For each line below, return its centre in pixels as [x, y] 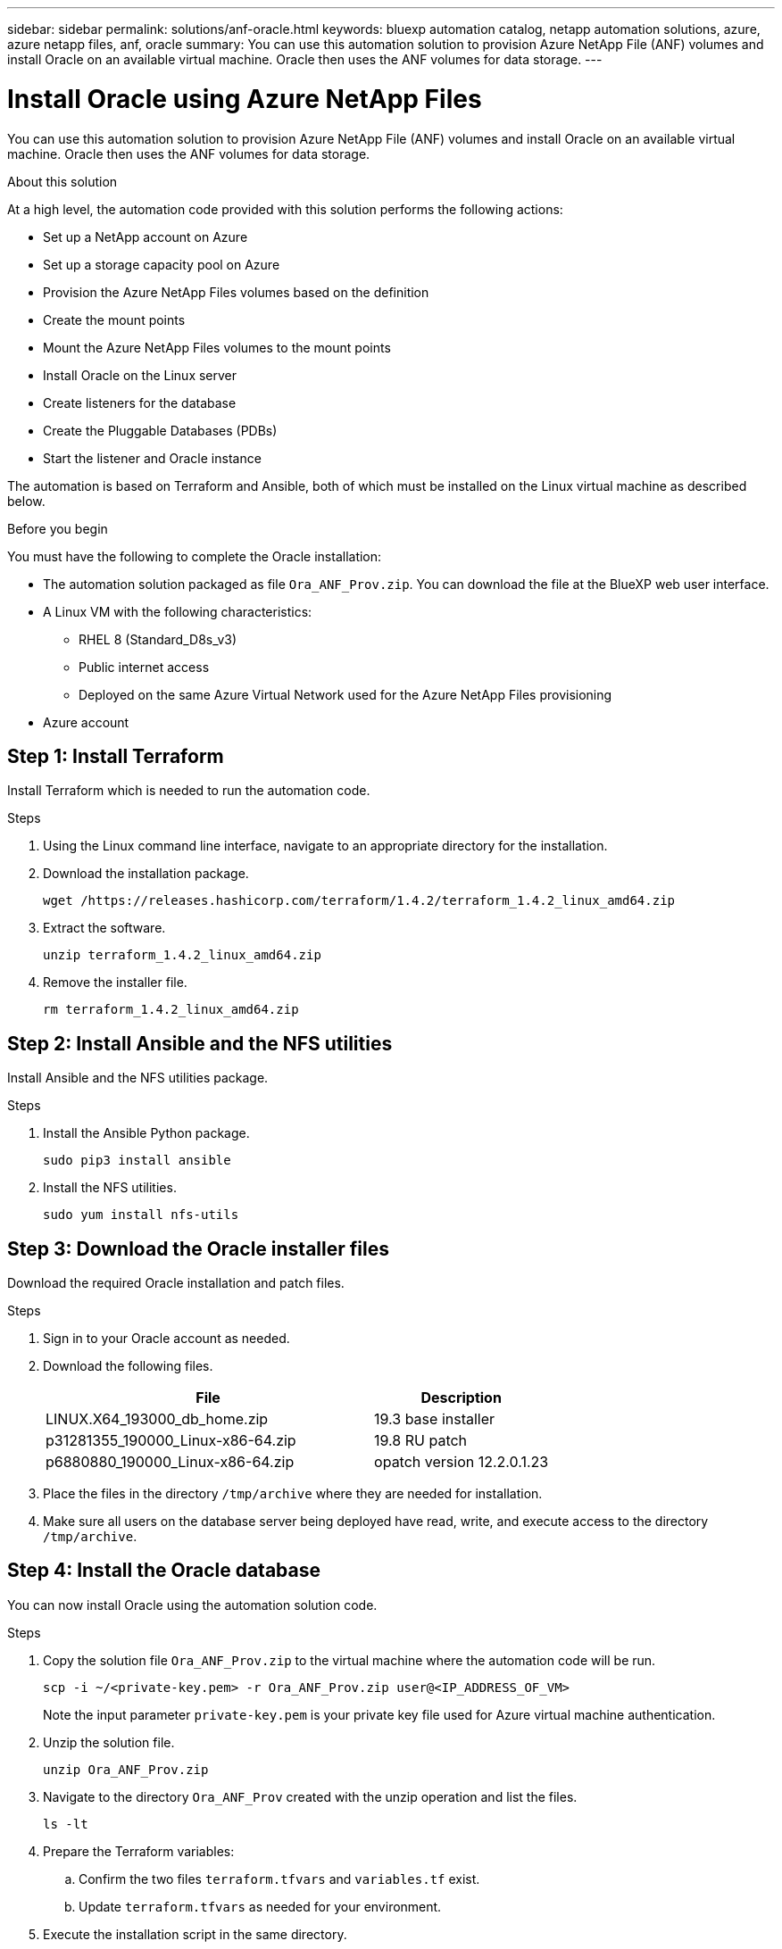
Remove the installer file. [115, 983]
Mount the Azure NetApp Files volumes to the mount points [217, 347]
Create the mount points [114, 319]
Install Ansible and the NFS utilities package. [138, 1078]
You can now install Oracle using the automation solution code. [192, 1605]
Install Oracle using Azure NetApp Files [245, 99]
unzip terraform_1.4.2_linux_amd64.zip [182, 955]
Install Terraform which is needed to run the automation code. [189, 791]
